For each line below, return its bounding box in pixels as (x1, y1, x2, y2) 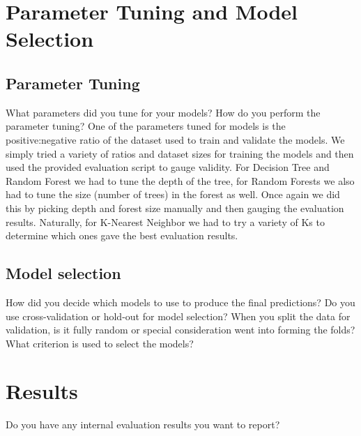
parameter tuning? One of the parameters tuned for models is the (6, 119, 286, 133)
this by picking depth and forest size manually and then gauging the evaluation (6, 200, 344, 215)
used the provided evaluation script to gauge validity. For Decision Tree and (6, 160, 330, 174)
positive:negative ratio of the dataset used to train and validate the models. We (6, 132, 345, 146)
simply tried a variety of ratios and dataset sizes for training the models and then (6, 146, 354, 160)
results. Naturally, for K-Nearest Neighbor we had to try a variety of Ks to (6, 214, 325, 229)
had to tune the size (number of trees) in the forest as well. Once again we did (6, 187, 340, 202)
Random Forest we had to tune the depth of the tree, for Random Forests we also (6, 173, 355, 188)
